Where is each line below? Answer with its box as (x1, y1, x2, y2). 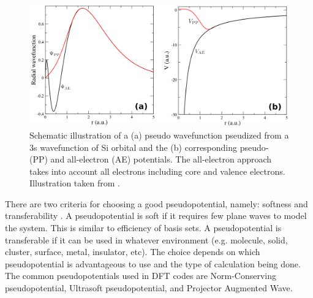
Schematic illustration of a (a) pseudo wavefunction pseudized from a (29, 128, 289, 141)
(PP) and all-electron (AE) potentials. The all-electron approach (29, 153, 272, 166)
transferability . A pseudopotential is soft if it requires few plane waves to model (5, 209, 307, 222)
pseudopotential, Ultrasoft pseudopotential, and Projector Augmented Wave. (5, 281, 293, 294)
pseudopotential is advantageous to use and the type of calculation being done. (5, 257, 301, 270)
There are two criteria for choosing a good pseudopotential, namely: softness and (5, 197, 308, 210)
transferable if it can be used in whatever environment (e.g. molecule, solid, (5, 233, 288, 246)
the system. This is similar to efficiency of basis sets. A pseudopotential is (5, 221, 282, 234)
